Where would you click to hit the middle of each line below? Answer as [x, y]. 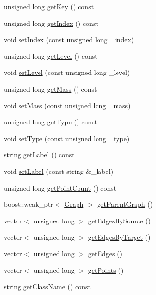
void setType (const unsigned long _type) [67, 138]
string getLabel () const [39, 155]
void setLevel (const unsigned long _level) [67, 72]
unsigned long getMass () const [50, 88]
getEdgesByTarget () [119, 237]
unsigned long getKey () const [49, 6]
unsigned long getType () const [51, 122]
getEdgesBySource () [119, 220]
